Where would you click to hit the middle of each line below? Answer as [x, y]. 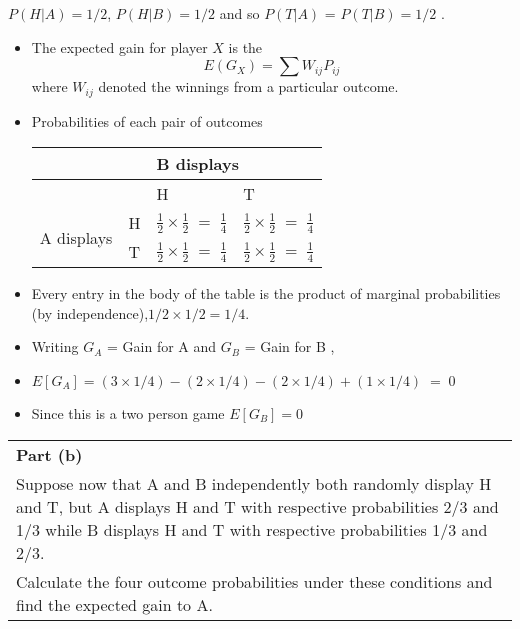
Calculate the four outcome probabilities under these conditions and [254, 581]
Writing [55, 346]
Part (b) [49, 454]
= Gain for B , [289, 346]
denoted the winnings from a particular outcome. [248, 86]
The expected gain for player [119, 46]
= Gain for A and [162, 346]
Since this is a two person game [128, 413]
